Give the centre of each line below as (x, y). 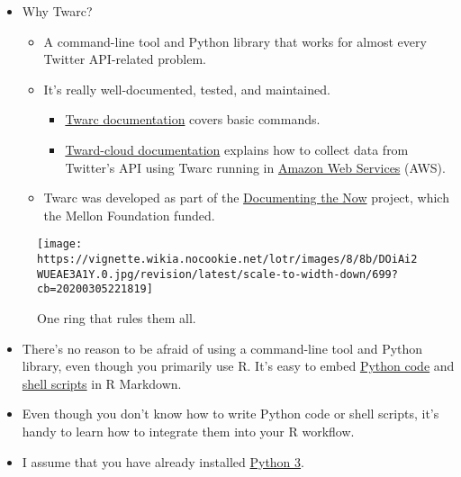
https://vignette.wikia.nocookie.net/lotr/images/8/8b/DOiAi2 (227, 259)
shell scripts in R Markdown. (102, 383)
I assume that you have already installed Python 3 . (163, 461)
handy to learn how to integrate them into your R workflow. (188, 431)
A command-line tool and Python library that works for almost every (235, 41)
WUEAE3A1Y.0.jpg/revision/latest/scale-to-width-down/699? (217, 274)
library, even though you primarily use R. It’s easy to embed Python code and (238, 366)
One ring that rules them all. (117, 317)
